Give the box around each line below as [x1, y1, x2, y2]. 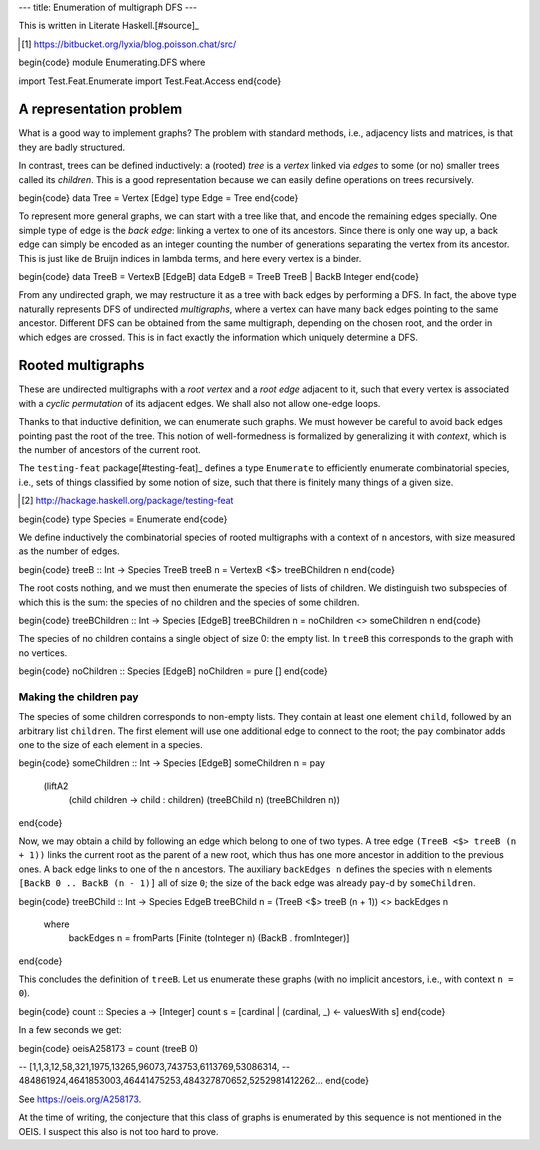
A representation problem [18, 101, 183, 118]
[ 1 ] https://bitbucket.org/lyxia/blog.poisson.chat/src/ [21, 38, 237, 50]
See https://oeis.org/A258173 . [18, 1093, 142, 1105]
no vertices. [18, 646, 68, 659]
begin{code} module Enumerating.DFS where [18, 56, 206, 69]
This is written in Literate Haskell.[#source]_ [18, 20, 200, 32]
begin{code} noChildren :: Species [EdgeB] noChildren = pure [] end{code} [18, 665, 329, 677]
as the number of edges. [18, 545, 120, 557]
